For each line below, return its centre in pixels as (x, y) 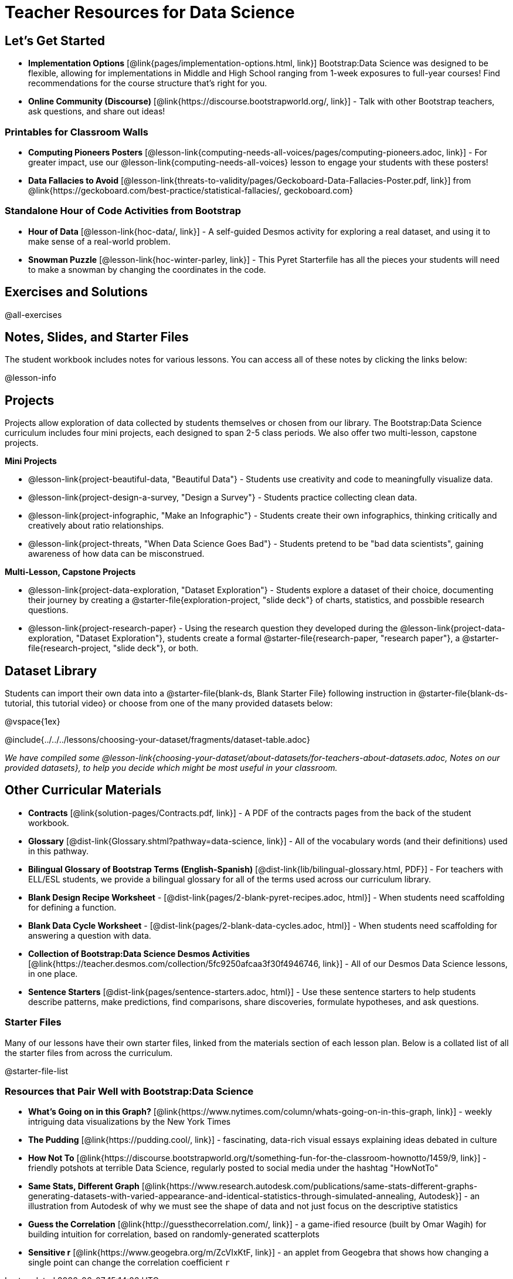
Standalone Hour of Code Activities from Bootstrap (123, 211)
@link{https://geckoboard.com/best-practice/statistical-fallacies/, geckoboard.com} (191, 190)
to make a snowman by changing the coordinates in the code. (147, 269)
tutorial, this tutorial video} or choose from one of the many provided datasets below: (169, 703)
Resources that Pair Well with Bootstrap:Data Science (129, 1092)
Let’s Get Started (55, 40)
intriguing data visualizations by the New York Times (130, 1122)
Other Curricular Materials (83, 790)
